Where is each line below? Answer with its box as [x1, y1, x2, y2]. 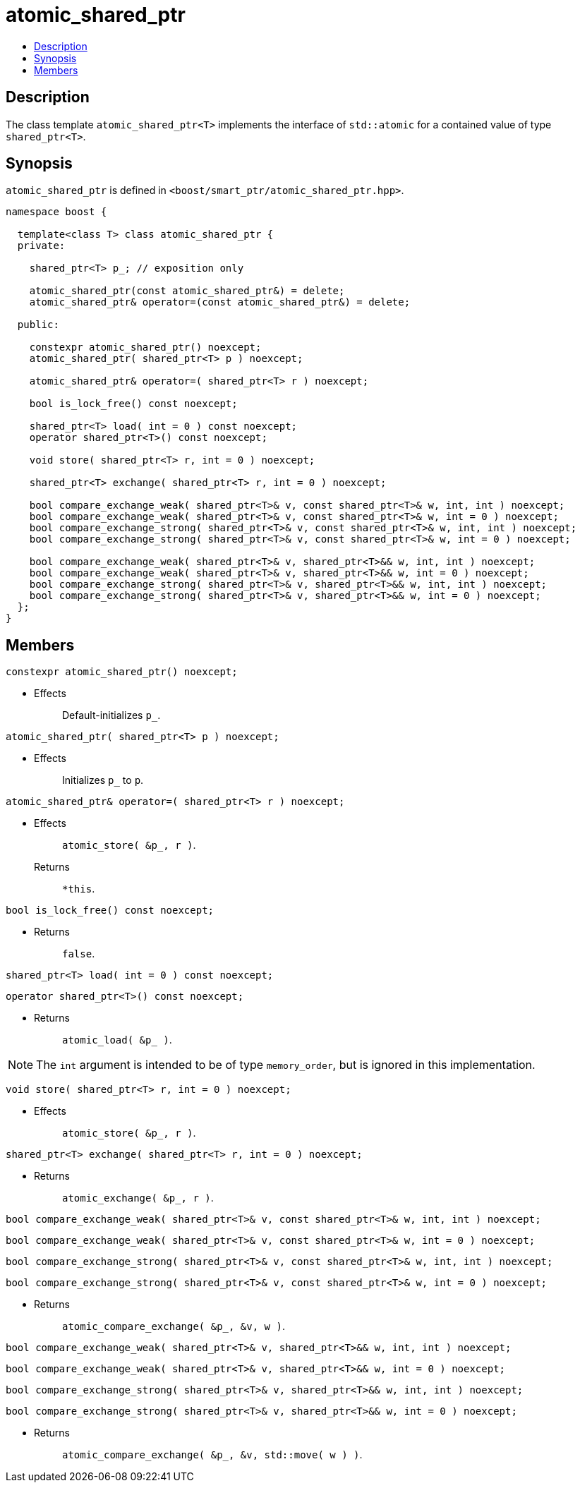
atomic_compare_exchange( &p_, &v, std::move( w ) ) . [62, 1448, 363, 1461]
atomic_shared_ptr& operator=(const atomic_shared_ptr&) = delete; [29, 296, 411, 308]
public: [17, 319, 59, 331]
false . [62, 948, 95, 960]
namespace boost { [6, 206, 107, 218]
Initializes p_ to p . [62, 774, 144, 787]
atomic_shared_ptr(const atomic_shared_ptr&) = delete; [29, 285, 345, 297]
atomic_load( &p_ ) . [62, 1034, 172, 1046]
